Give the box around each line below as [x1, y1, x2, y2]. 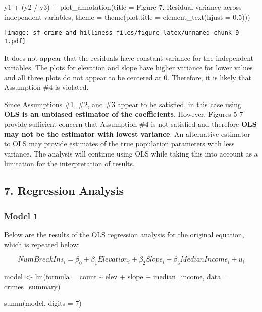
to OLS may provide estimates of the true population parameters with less [4, 138, 235, 149]
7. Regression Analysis [4, 183, 124, 198]
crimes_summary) [4, 281, 61, 291]
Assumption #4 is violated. [4, 82, 89, 92]
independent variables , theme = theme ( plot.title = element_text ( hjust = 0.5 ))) [4, 11, 250, 22]
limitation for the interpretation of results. [4, 158, 135, 169]
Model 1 [4, 209, 38, 222]
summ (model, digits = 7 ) [4, 298, 82, 308]
